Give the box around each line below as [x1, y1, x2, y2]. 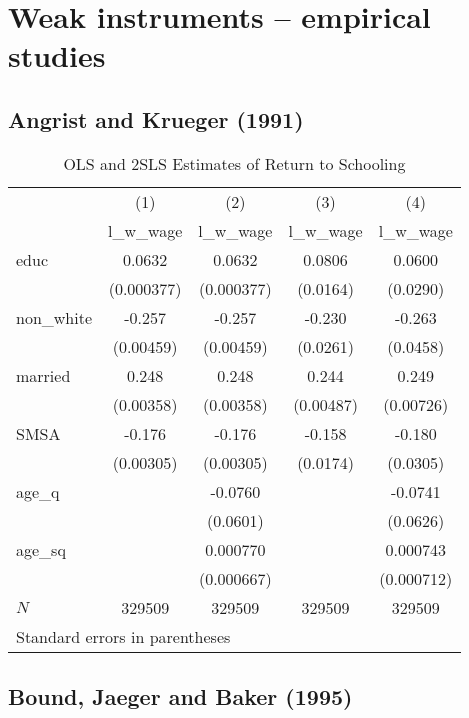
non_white [16, 305, 93, 329]
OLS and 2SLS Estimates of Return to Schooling [63, 151, 406, 175]
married [16, 363, 71, 387]
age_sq [16, 537, 66, 561]
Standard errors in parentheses [16, 624, 231, 648]
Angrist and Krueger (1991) [8, 103, 304, 134]
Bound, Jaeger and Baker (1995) [8, 681, 353, 712]
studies [8, 35, 106, 76]
